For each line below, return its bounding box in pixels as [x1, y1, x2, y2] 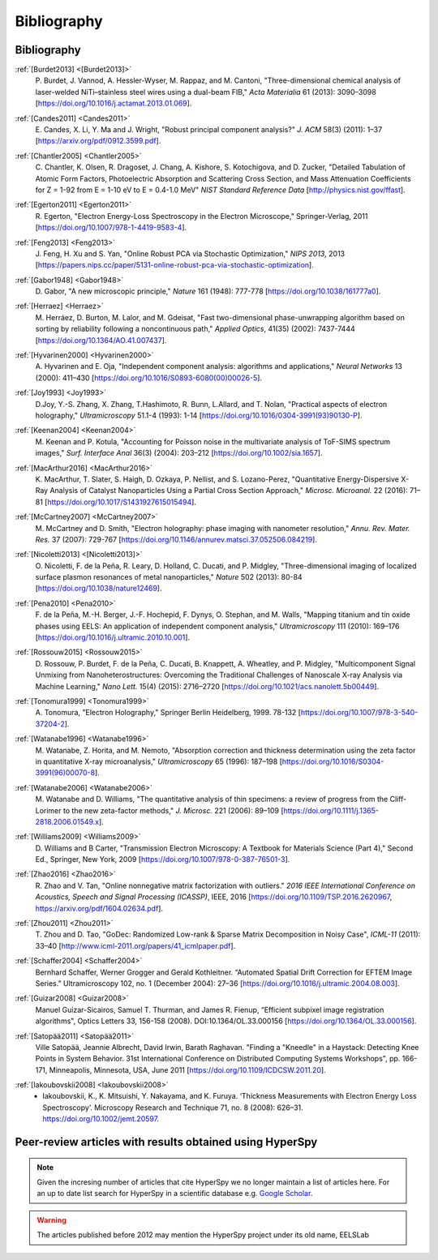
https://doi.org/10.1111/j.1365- [283, 805, 380, 815]
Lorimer [35, 805, 62, 815]
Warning [36, 1215, 67, 1224]
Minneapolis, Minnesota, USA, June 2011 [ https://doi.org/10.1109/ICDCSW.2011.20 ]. [49, 1065, 326, 1074]
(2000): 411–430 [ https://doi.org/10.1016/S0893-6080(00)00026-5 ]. [35, 373, 263, 383]
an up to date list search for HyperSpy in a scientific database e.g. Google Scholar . [36, 1189, 313, 1198]
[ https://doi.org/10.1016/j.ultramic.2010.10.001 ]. [35, 632, 191, 642]
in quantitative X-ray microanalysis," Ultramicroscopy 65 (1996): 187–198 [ [35, 756, 283, 766]
